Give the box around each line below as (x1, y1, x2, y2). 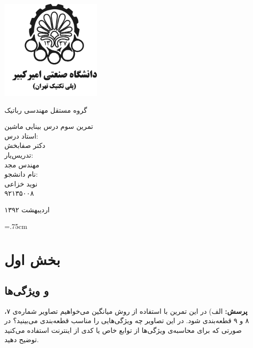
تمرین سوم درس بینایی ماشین (4, 121, 93, 131)
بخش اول (4, 249, 60, 269)
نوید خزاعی (4, 178, 38, 188)
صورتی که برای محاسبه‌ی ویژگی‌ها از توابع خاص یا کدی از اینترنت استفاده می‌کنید (4, 325, 242, 335)
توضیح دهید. (4, 334, 39, 345)
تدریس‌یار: (4, 149, 33, 160)
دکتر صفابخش (4, 140, 46, 150)
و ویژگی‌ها (4, 283, 49, 298)
